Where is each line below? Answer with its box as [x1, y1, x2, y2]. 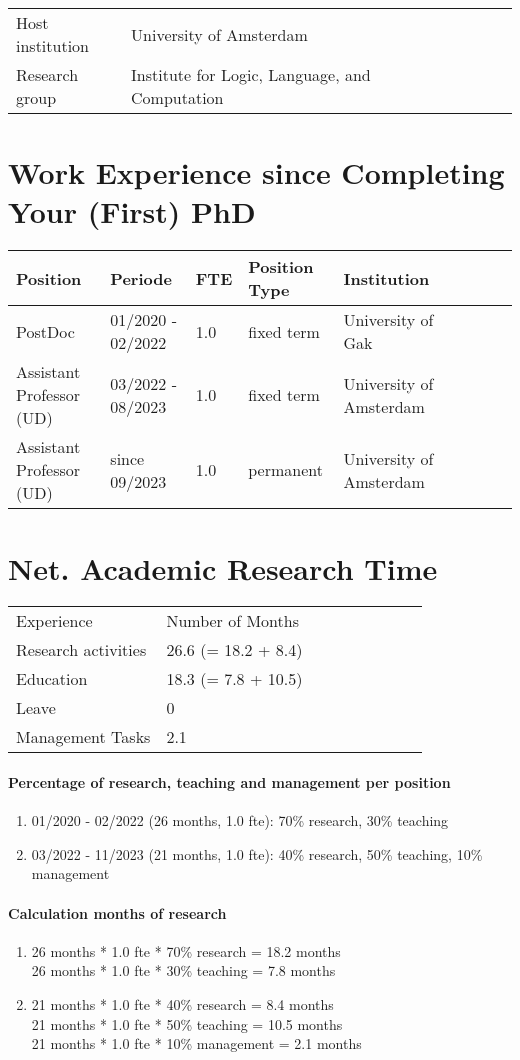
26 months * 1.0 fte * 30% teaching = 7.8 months [31, 960, 336, 981]
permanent [248, 458, 323, 482]
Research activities [16, 638, 147, 662]
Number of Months [166, 609, 299, 633]
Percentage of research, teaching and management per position [8, 772, 451, 793]
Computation [131, 86, 224, 109]
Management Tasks [16, 725, 151, 749]
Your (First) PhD [8, 191, 256, 232]
